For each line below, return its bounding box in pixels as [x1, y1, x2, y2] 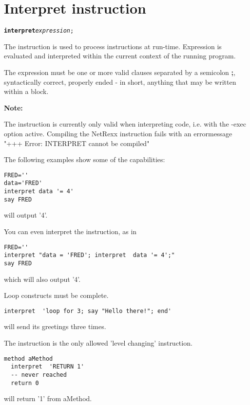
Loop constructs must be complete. [4, 290, 109, 300]
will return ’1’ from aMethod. [4, 393, 92, 404]
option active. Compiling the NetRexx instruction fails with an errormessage [4, 128, 232, 138]
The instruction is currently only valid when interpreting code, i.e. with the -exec [4, 119, 246, 129]
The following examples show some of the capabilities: [4, 154, 165, 165]
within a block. [4, 86, 49, 96]
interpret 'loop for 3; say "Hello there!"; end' [4, 307, 172, 314]
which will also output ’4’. [4, 274, 81, 284]
